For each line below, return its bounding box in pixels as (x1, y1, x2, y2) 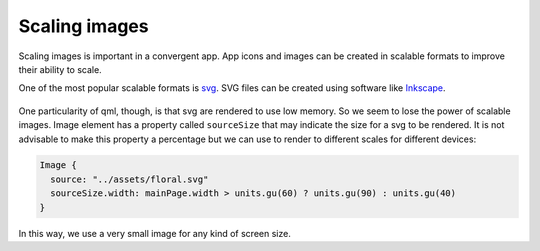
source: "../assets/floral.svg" (50, 173, 209, 185)
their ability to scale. (18, 63, 102, 75)
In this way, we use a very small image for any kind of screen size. (18, 227, 292, 239)
